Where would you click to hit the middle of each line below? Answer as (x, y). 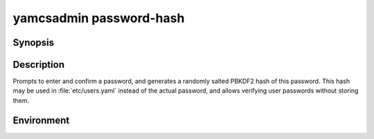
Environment (41, 120)
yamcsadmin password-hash (99, 18)
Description (39, 65)
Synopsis (34, 43)
